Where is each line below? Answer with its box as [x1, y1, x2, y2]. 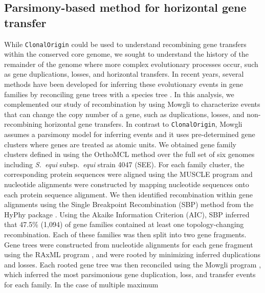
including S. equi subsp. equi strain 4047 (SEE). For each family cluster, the [4, 159, 245, 169]
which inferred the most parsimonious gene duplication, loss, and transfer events [4, 269, 256, 280]
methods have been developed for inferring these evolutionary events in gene [4, 79, 244, 89]
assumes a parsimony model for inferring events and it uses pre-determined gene [4, 129, 255, 140]
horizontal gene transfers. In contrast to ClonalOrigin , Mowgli [44, 119, 242, 129]
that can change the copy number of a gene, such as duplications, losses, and [4, 108, 245, 119]
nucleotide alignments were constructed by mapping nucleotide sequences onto [4, 179, 249, 190]
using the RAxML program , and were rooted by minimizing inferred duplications [4, 249, 260, 260]
